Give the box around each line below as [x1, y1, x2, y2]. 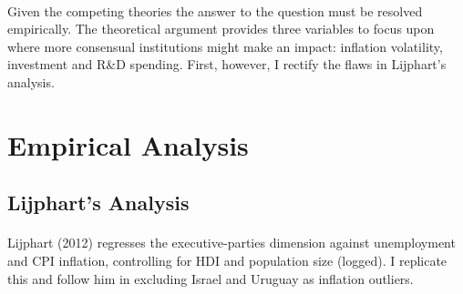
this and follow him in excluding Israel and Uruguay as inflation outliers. [7, 269, 414, 288]
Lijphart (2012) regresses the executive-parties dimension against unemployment [7, 233, 456, 252]
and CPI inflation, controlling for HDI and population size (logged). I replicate [7, 250, 448, 269]
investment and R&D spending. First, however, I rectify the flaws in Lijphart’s [7, 55, 447, 74]
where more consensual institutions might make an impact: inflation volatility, [7, 36, 443, 56]
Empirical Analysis [7, 126, 249, 163]
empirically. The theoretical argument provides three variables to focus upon [7, 19, 435, 38]
